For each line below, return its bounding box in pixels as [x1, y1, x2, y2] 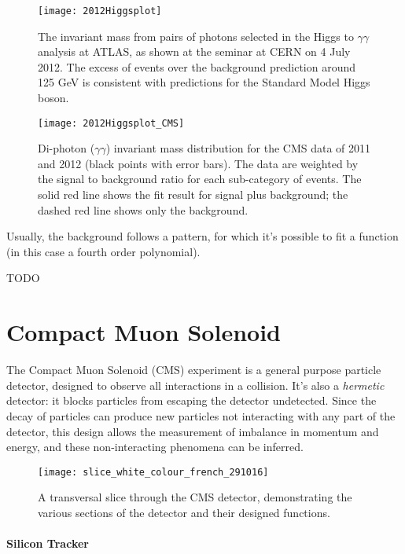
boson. [38, 90, 69, 106]
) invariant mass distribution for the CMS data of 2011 [105, 140, 371, 156]
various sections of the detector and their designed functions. [38, 504, 330, 520]
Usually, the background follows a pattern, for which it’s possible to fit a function [6, 228, 399, 244]
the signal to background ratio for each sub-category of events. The [38, 171, 362, 187]
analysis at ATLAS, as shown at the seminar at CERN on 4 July [38, 43, 351, 60]
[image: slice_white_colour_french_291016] [38, 466, 269, 478]
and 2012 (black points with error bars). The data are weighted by [38, 155, 359, 171]
